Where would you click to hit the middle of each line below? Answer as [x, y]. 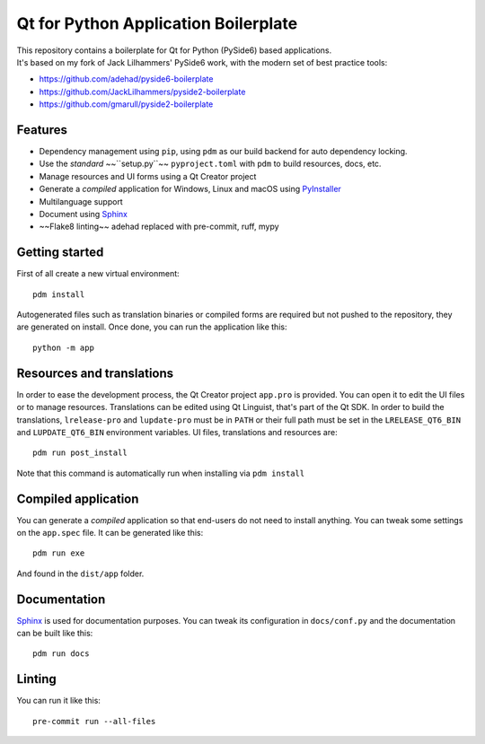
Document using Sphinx [83, 214]
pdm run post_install [80, 453]
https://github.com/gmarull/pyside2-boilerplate [126, 104]
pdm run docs [61, 654]
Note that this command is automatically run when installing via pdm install [161, 473]
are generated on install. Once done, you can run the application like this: [152, 327]
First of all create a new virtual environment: [98, 274]
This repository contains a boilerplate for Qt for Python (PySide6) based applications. [174, 50]
